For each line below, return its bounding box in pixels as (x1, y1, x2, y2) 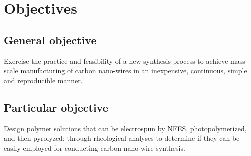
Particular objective (4, 99, 108, 115)
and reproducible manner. (4, 75, 83, 85)
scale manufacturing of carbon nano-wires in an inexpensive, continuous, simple (4, 65, 247, 76)
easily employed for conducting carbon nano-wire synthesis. (4, 142, 185, 153)
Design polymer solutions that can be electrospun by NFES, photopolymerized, (4, 123, 247, 133)
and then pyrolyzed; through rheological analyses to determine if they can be (4, 133, 240, 143)
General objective (4, 32, 97, 47)
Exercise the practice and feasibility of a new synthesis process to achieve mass (4, 55, 245, 66)
